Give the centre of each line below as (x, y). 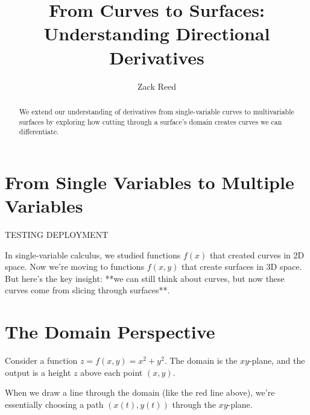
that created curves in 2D (257, 254)
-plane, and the (277, 360)
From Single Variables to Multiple (150, 182)
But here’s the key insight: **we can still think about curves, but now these (145, 278)
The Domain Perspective (110, 332)
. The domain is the (201, 360)
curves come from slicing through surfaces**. (87, 290)
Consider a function (41, 360)
